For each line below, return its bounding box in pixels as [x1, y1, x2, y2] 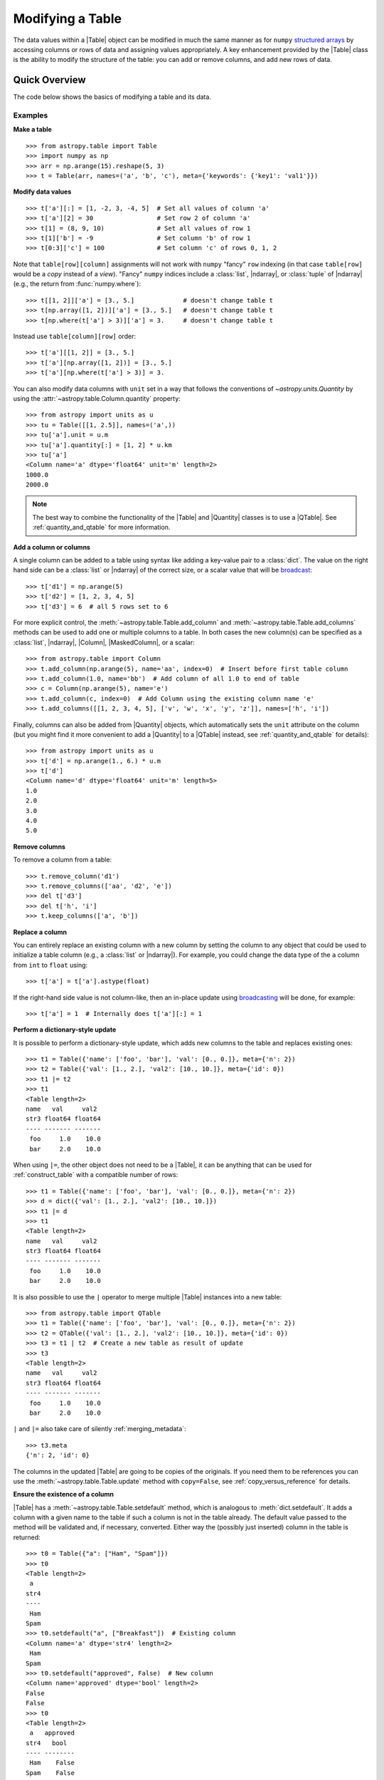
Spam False [26, 1769, 75, 1776]
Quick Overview [13, 74, 86, 86]
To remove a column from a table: [13, 855, 112, 864]
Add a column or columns [13, 543, 90, 551]
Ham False [29, 1759, 75, 1767]
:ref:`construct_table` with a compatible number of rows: [13, 1171, 178, 1179]
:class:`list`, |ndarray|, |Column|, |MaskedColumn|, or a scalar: [13, 638, 195, 646]
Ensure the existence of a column [13, 1490, 114, 1499]
